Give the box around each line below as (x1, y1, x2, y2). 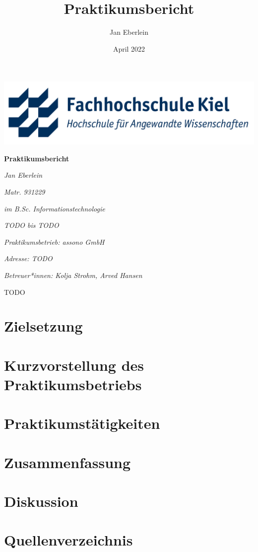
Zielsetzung (4, 316, 83, 336)
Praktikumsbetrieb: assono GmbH (4, 236, 105, 247)
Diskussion (4, 491, 78, 511)
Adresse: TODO (4, 253, 53, 264)
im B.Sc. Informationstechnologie (4, 203, 105, 213)
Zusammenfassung (4, 452, 131, 472)
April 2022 (113, 43, 145, 54)
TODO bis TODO (4, 220, 59, 230)
